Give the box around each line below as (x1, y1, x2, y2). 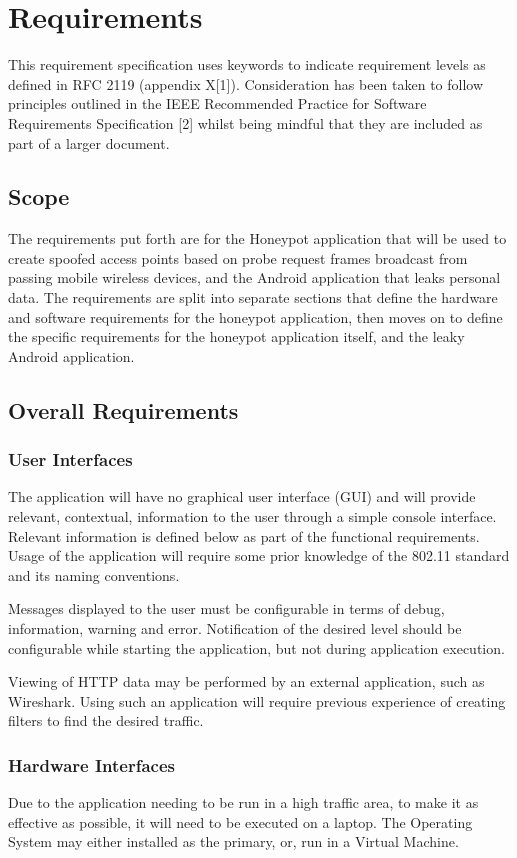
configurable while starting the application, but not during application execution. (8, 637, 505, 658)
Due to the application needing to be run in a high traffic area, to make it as (8, 792, 479, 813)
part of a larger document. (8, 132, 170, 153)
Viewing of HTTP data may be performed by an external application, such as (8, 671, 485, 692)
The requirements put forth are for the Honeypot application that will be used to (8, 228, 507, 249)
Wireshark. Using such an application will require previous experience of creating (8, 690, 506, 711)
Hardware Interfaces (8, 752, 175, 777)
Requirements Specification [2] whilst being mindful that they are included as (8, 112, 483, 133)
